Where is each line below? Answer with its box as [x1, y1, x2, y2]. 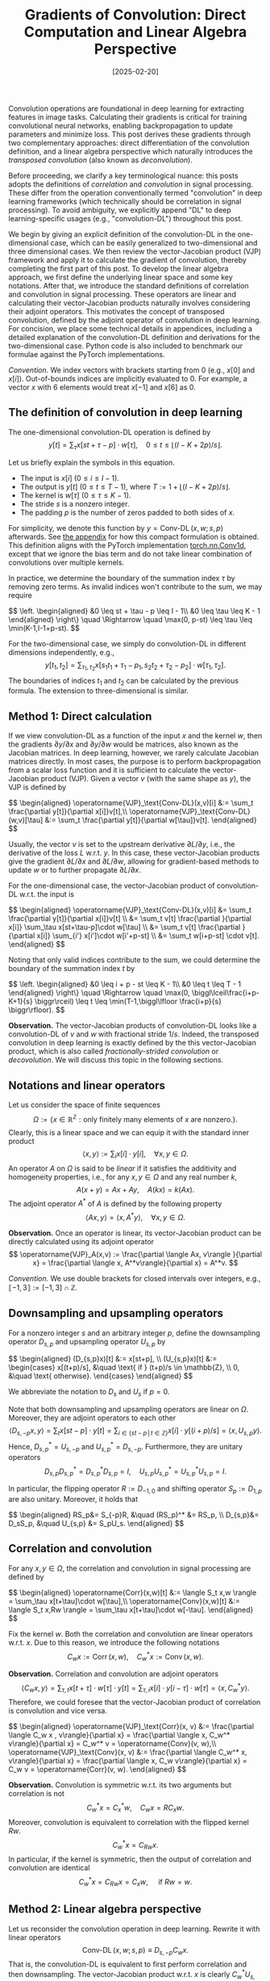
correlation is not [8, 1789, 64, 1798]
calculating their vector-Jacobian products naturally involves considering [8, 297, 251, 308]
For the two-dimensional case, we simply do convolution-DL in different [8, 638, 247, 648]
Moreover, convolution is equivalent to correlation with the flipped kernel [8, 1817, 250, 1827]
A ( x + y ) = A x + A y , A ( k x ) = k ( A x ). [76, 1184, 195, 1194]
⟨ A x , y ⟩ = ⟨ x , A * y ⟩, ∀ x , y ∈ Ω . [85, 1211, 185, 1222]
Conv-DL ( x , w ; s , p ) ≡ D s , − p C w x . [81, 1945, 189, 1957]
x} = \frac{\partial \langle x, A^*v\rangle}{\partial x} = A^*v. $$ [32, 1258, 239, 1268]
